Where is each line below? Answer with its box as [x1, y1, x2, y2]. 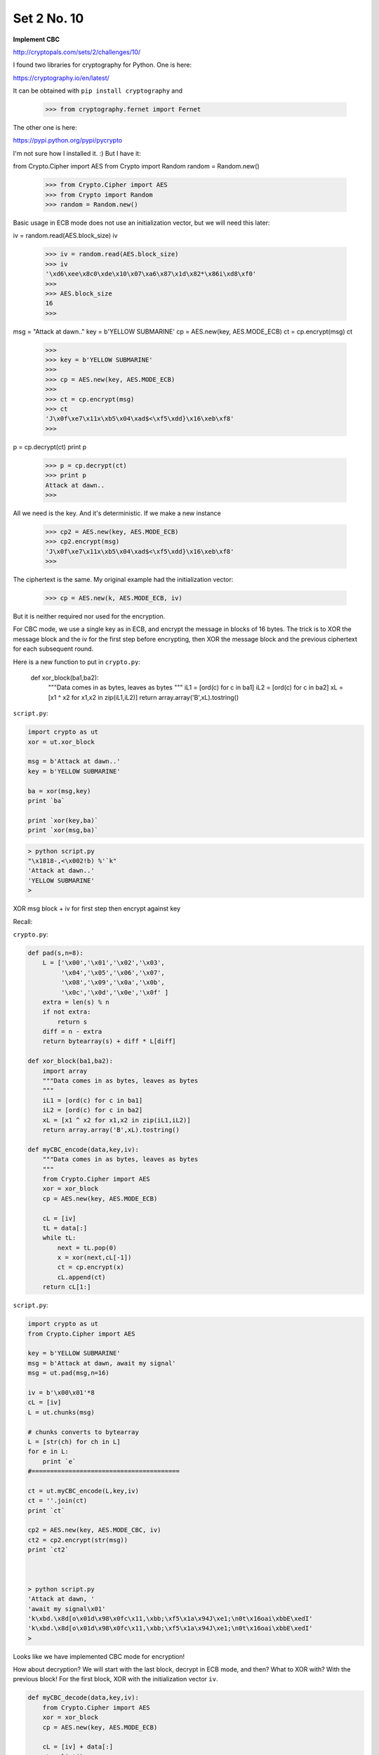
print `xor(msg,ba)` [27, 826, 98, 835]
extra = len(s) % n [42, 998, 110, 1006]
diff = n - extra [42, 1028, 102, 1035]
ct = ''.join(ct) [27, 1497, 88, 1505]
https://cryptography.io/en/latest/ [13, 74, 110, 82]
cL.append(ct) [57, 1273, 106, 1281]
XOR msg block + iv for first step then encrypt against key [13, 904, 181, 913]
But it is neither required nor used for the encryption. [13, 612, 166, 621]
